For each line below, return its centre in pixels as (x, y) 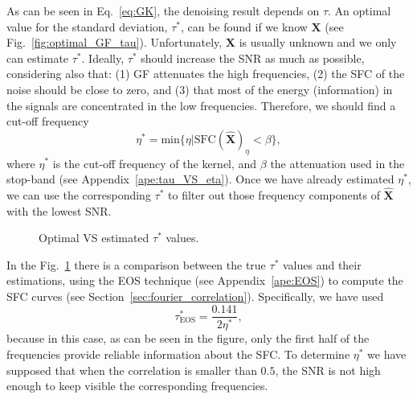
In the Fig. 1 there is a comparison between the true (136, 264)
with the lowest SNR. (59, 210)
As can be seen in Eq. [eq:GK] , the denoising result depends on (163, 10)
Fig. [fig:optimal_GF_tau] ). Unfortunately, (114, 42)
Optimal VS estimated (94, 238)
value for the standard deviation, (87, 26)
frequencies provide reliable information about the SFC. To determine (178, 354)
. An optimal (360, 10)
